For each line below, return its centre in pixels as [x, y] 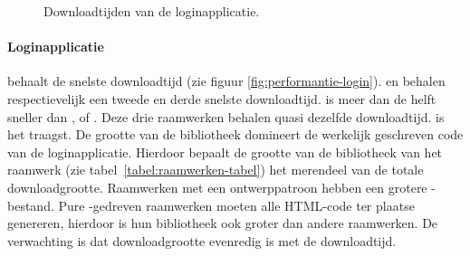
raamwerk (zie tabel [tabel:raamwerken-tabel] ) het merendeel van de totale [216, 170]
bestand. [31, 205]
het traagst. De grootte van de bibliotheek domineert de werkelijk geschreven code [235, 134]
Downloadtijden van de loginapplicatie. [152, 11]
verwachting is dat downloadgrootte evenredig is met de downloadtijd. [202, 240]
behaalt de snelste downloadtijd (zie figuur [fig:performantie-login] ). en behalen [226, 81]
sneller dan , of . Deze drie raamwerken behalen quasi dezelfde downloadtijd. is [226, 116]
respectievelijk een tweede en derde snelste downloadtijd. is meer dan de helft [222, 98]
